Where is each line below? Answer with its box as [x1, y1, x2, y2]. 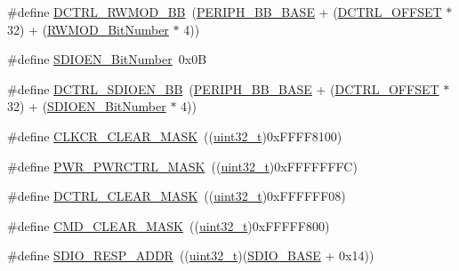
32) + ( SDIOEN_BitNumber [7, 97, 166, 116]
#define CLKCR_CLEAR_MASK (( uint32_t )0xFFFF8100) [7, 126, 342, 145]
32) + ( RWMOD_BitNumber [7, 20, 169, 38]
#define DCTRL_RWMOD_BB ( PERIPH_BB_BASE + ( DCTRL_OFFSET [7, 3, 442, 20]
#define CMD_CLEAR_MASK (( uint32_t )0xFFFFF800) [7, 216, 330, 235]
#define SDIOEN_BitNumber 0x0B [7, 50, 207, 68]
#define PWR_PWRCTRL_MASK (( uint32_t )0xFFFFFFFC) [7, 156, 358, 175]
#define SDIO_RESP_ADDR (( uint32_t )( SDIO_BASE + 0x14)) [7, 246, 374, 265]
